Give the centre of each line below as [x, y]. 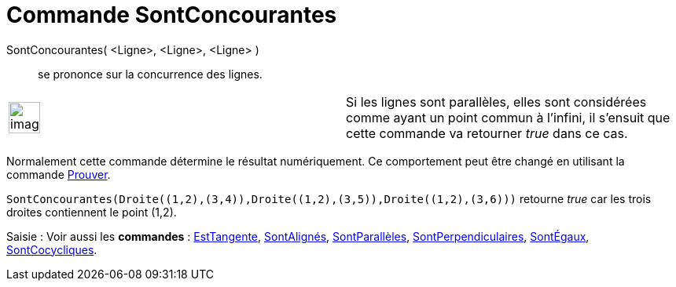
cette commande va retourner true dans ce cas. [487, 133]
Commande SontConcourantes [172, 15]
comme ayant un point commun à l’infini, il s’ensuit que [508, 117]
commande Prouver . [59, 174]
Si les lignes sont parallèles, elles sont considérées [496, 102]
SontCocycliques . [52, 249]
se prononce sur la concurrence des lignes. [150, 74]
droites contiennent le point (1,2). [92, 212]
